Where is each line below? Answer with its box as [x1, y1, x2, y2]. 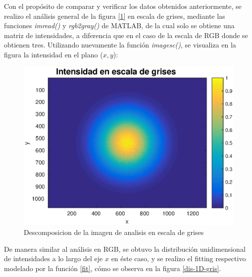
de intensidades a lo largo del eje [4, 253, 103, 264]
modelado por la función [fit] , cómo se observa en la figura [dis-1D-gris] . [4, 263, 221, 273]
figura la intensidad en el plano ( [4, 49, 103, 59]
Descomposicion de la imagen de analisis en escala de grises [24, 227, 204, 237]
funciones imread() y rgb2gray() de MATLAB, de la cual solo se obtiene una [4, 20, 235, 31]
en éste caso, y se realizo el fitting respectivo [111, 253, 246, 264]
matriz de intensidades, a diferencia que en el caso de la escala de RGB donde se [4, 30, 248, 40]
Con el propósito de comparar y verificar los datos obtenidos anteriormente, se [4, 1, 242, 11]
